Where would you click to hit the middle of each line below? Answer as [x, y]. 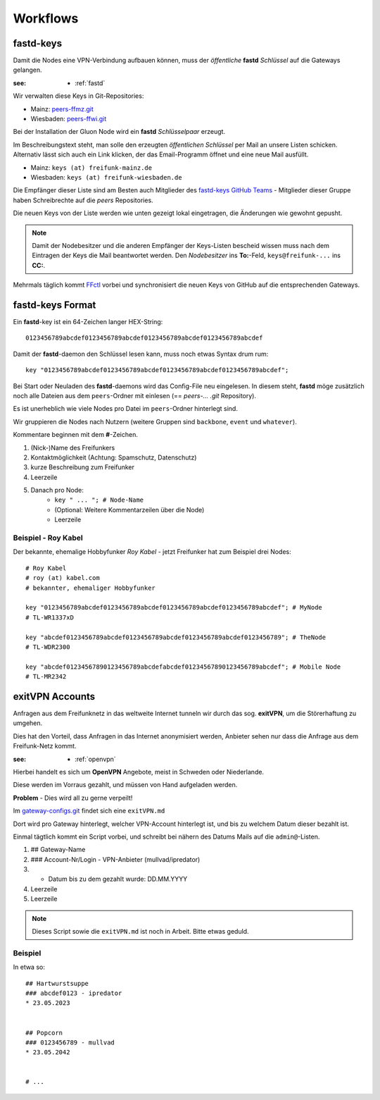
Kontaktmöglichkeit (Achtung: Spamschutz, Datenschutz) [114, 457]
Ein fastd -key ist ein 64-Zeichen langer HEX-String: [88, 322]
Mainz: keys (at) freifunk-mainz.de [91, 167]
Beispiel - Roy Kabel [48, 538]
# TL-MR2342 [46, 677]
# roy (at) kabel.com [63, 578]
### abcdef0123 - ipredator [74, 993]
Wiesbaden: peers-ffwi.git [69, 119]
